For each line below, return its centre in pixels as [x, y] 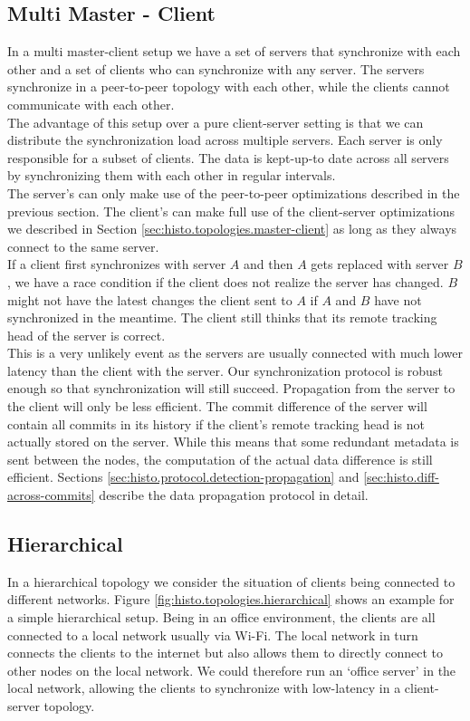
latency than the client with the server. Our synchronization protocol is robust [225, 370]
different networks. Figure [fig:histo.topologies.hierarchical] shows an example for [231, 599]
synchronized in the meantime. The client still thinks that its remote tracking [222, 317]
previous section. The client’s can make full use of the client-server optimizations [231, 211]
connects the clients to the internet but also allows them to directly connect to [225, 653]
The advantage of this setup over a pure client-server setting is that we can [216, 122]
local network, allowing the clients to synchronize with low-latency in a [204, 688]
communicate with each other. [91, 104]
